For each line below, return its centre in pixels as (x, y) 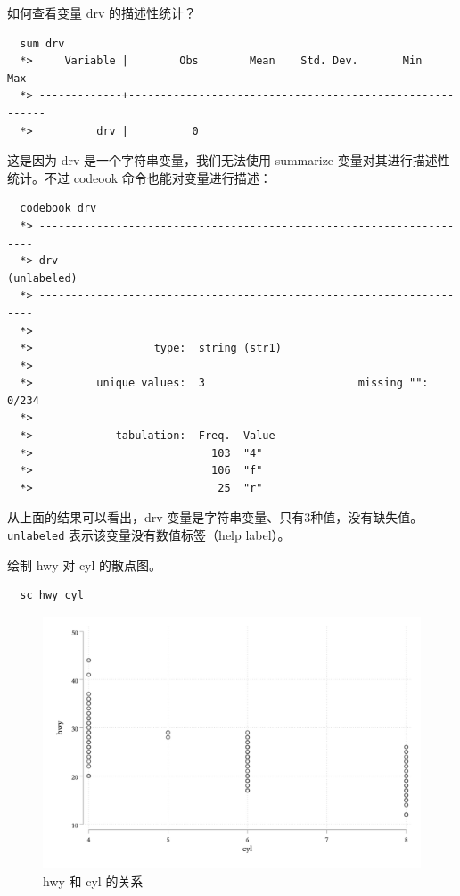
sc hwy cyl (52, 596)
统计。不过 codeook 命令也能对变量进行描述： (140, 177)
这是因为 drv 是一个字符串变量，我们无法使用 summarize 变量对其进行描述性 (229, 160)
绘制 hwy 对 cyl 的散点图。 (85, 564)
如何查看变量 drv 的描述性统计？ (102, 12)
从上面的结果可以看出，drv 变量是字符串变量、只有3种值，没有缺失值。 (215, 517)
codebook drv (58, 208)
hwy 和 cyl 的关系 (93, 880)
